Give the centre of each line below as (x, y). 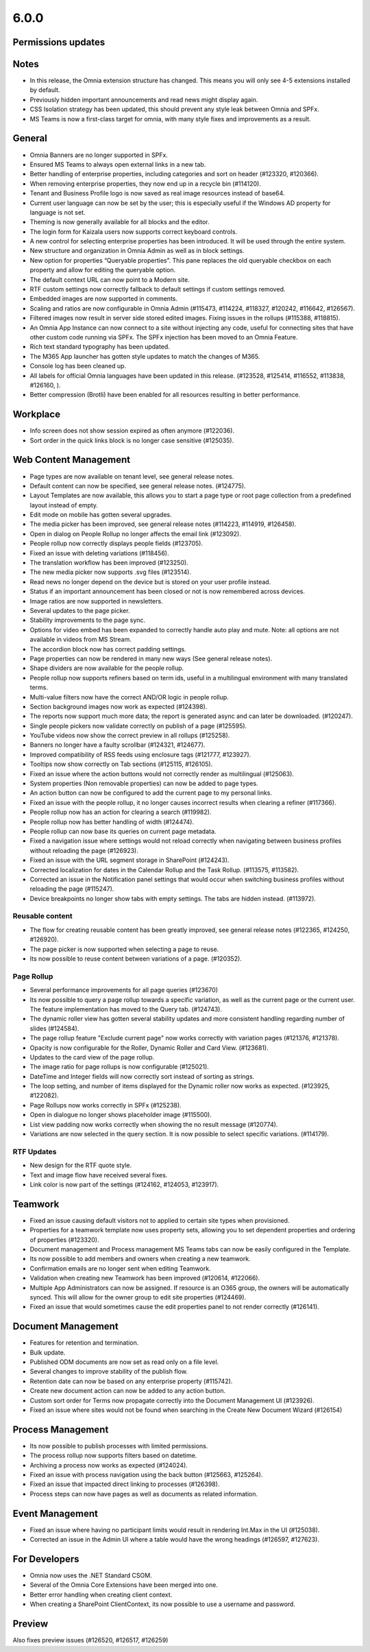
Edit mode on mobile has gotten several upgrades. (101, 515)
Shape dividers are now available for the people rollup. (107, 668)
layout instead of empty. (64, 505)
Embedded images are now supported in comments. (104, 299)
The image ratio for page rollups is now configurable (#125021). (119, 1067)
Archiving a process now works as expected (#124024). (109, 1465)
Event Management (56, 1513)
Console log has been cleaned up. (78, 366)
